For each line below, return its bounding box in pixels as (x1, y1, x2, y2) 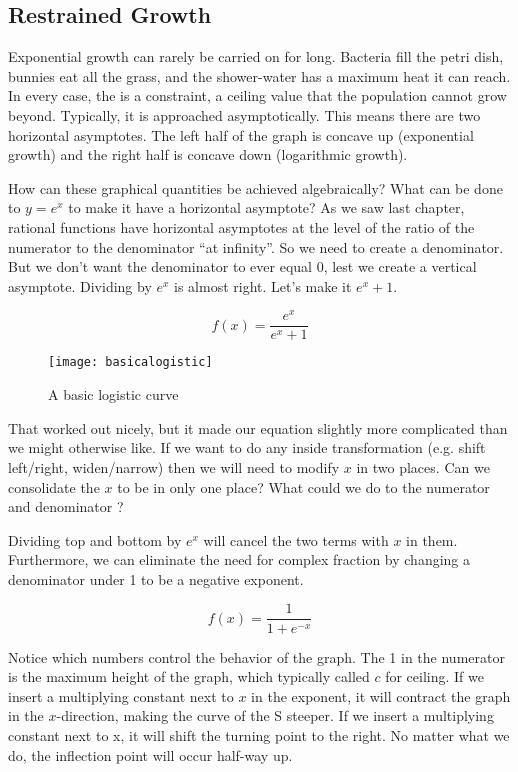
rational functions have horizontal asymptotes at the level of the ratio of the (8, 216, 475, 237)
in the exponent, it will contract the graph (251, 685, 511, 706)
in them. (406, 529, 458, 550)
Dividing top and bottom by (8, 529, 182, 550)
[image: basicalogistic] (48, 355, 213, 370)
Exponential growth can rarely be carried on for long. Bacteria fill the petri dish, (8, 46, 504, 67)
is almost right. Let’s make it (174, 275, 352, 296)
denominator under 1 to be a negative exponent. (8, 568, 304, 589)
